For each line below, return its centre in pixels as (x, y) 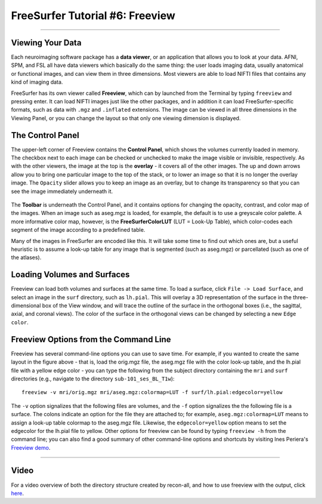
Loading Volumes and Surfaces (70, 275)
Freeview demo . (31, 447)
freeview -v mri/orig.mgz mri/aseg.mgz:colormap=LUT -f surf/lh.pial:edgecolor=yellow (152, 392)
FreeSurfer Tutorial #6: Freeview (93, 16)
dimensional (26, 306)
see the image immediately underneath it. (62, 191)
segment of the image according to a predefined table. (78, 230)
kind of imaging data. (37, 82)
